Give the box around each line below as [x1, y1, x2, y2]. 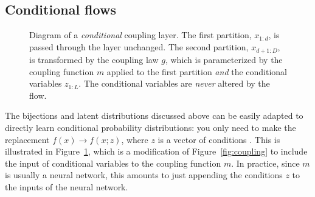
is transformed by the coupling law [29, 53, 159, 65]
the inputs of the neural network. [5, 180, 128, 193]
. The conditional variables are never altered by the [78, 77, 270, 90]
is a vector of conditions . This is [157, 133, 280, 145]
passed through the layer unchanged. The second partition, [29, 40, 249, 53]
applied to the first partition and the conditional [106, 65, 288, 78]
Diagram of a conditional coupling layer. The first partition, [29, 28, 252, 41]
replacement [5, 133, 50, 145]
